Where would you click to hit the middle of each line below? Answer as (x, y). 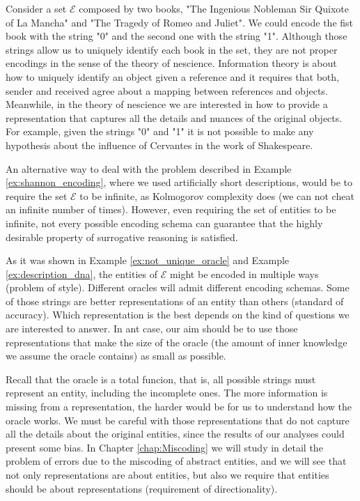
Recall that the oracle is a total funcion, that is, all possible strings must (161, 379)
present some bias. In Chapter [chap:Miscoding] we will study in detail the (164, 447)
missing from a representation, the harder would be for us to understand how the (179, 407)
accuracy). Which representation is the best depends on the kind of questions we (178, 315)
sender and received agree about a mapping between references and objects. (167, 90)
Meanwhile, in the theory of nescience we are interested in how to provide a (167, 104)
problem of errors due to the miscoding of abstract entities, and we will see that (176, 461)
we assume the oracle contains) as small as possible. (116, 356)
